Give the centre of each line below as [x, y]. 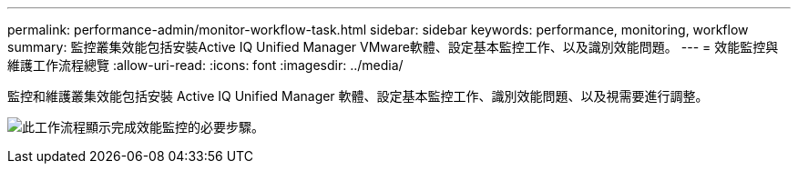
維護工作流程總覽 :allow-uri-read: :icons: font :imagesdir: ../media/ [205, 65]
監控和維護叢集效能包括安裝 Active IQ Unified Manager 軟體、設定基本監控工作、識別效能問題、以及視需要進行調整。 [358, 96]
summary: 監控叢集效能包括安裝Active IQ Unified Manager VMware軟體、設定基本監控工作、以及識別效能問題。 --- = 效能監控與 [393, 47]
